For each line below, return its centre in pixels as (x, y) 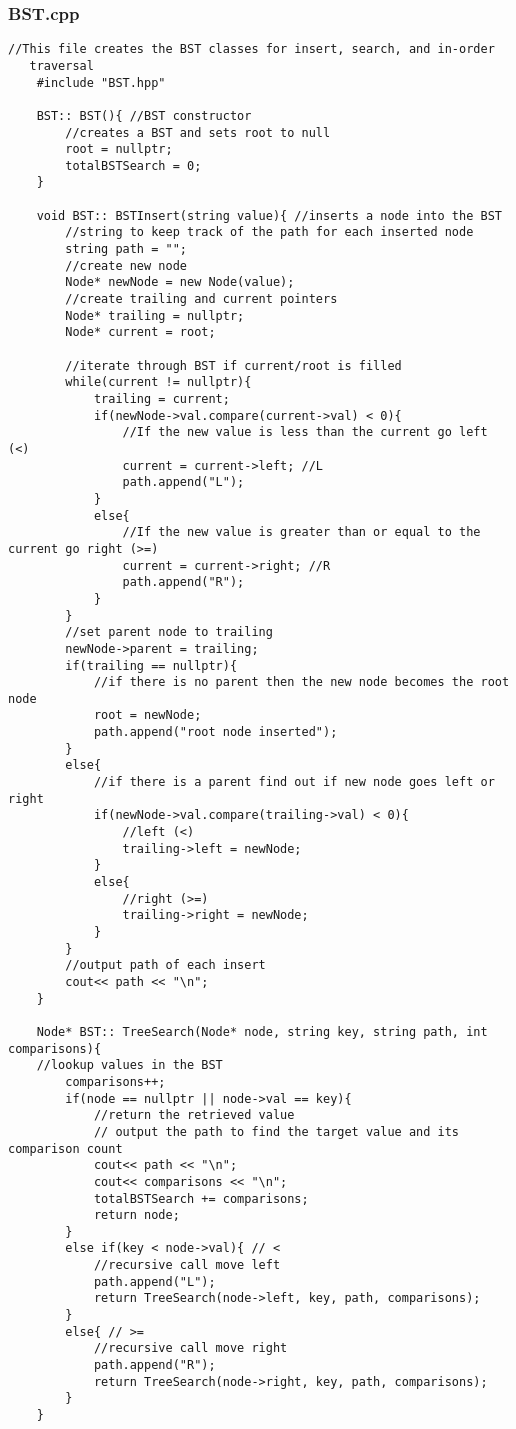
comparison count (65, 1148)
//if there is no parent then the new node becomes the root (301, 682)
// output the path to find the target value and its (276, 1131)
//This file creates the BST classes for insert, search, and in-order (251, 49)
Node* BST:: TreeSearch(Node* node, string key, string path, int (262, 1031)
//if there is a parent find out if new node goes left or (294, 782)
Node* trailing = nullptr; (155, 315)
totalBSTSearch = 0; (133, 165)
